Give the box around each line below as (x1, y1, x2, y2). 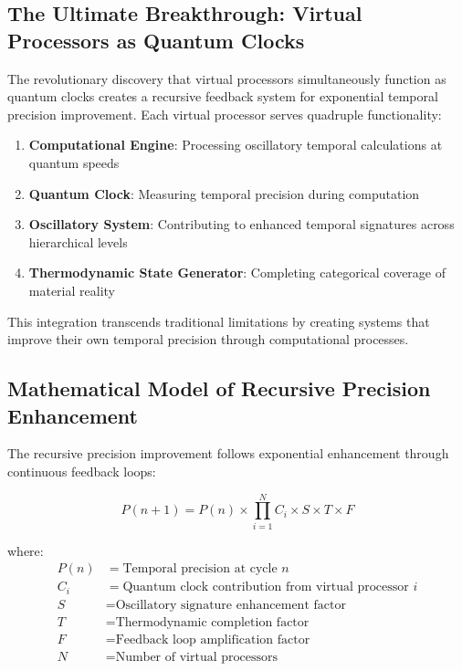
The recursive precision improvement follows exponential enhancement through (7, 444, 449, 463)
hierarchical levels (28, 232, 128, 251)
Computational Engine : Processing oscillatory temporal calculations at (28, 135, 443, 154)
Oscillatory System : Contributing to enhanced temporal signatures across (28, 215, 455, 234)
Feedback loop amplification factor (115, 633, 310, 646)
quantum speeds (28, 152, 120, 172)
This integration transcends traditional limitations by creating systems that (7, 311, 430, 330)
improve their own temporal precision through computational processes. (7, 330, 409, 349)
